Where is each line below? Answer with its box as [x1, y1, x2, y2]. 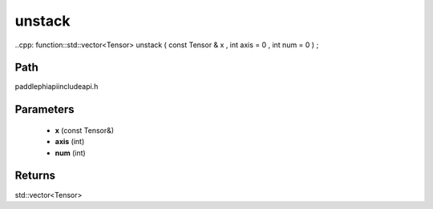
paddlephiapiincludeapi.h [14, 82, 99, 91]
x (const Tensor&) [55, 125, 115, 135]
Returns [14, 169, 56, 183]
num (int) [55, 148, 86, 158]
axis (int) [55, 137, 85, 147]
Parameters [14, 102, 75, 116]
